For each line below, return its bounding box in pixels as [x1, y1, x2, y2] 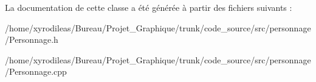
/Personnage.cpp [5, 65, 67, 78]
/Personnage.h [5, 33, 58, 46]
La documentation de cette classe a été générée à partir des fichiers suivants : [5, 1, 292, 13]
